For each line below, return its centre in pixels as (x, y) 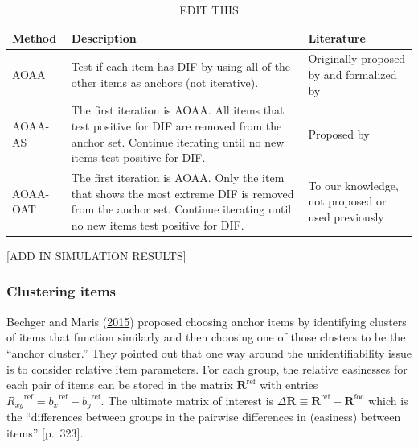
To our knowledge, (353, 185)
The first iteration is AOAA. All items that (178, 110)
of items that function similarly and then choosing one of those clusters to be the (206, 337)
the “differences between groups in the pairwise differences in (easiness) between (204, 417)
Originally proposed (357, 58)
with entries (289, 385)
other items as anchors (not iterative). (165, 82)
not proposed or (347, 201)
